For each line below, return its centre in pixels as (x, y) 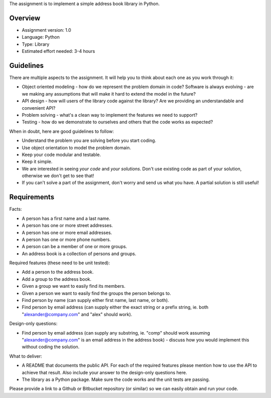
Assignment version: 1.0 (46, 30)
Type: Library (36, 44)
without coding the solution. (51, 347)
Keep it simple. (37, 162)
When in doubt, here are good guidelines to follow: (61, 131)
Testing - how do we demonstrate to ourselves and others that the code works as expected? (117, 122)
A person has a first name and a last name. (66, 218)
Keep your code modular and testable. (61, 154)
